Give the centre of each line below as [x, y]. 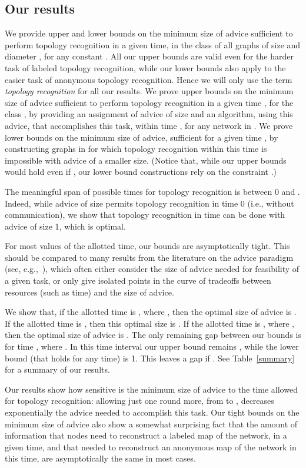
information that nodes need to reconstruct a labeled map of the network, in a [146, 435]
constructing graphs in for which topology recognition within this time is [136, 149]
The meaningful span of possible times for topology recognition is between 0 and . [152, 191]
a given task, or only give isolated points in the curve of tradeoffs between [138, 281]
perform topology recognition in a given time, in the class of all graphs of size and [153, 44]
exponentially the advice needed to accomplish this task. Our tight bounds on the [152, 412]
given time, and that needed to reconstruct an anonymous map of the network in [151, 447]
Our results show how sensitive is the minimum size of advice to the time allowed [151, 389]
